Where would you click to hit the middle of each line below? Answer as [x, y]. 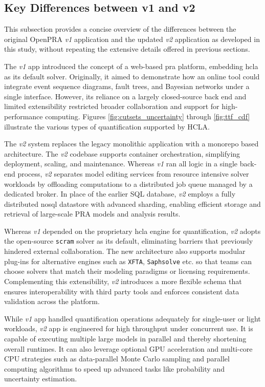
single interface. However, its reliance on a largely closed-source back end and [125, 96]
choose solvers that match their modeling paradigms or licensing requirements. [127, 271]
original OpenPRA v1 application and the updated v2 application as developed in [132, 39]
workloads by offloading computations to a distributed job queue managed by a [128, 184]
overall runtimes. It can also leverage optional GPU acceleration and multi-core [128, 348]
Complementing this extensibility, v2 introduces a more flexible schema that [123, 281]
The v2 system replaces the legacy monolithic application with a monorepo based [131, 144]
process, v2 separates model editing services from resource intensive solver [133, 173]
